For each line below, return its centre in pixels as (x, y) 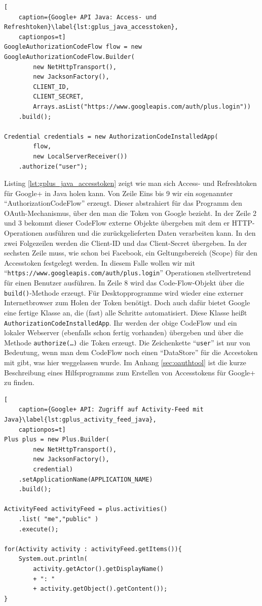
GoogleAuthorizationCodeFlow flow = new (73, 47)
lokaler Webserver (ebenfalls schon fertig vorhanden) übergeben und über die (124, 332)
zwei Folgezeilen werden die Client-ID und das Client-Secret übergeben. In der (126, 243)
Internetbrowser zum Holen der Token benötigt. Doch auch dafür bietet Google (127, 302)
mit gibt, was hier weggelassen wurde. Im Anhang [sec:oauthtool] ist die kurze (125, 362)
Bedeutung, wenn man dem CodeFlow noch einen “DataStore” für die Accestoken (131, 352)
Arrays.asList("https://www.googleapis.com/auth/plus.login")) (142, 106)
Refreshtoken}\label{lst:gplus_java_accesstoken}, (91, 27)
